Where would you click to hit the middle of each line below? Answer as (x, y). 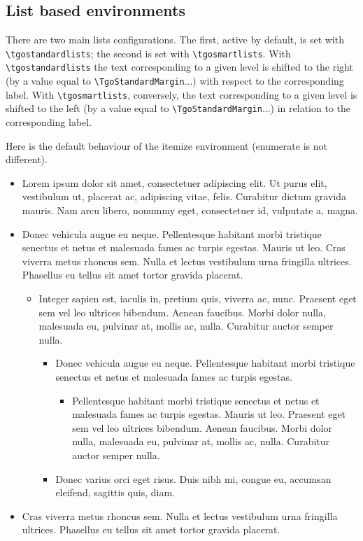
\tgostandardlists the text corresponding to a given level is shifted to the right (179, 67)
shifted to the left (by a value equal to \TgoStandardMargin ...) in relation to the (178, 108)
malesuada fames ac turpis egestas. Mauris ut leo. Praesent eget (209, 414)
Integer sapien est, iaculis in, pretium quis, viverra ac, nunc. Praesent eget (198, 298)
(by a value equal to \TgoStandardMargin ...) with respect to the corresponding (175, 81)
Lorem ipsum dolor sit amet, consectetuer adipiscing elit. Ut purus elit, (175, 182)
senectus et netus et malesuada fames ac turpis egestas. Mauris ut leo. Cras (184, 247)
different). (27, 159)
